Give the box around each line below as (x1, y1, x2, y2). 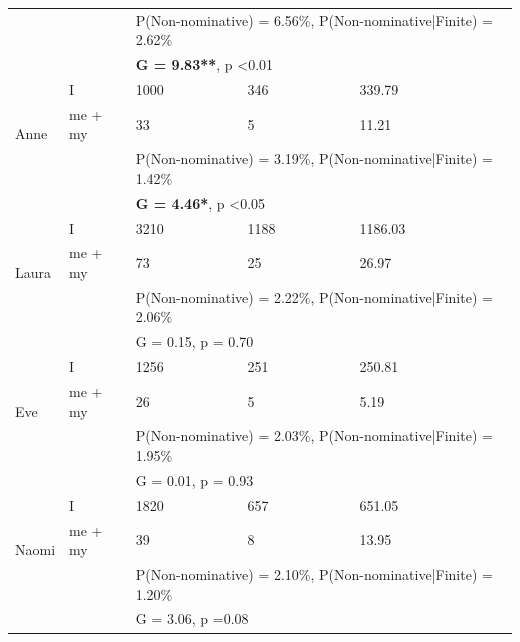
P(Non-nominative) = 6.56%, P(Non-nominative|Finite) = (135, 9, 493, 30)
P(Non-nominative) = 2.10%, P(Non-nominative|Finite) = (135, 564, 493, 584)
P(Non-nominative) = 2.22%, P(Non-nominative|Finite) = (135, 286, 493, 307)
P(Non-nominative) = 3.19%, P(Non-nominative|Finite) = (135, 148, 493, 169)
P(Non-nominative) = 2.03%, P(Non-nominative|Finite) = (135, 425, 493, 446)
